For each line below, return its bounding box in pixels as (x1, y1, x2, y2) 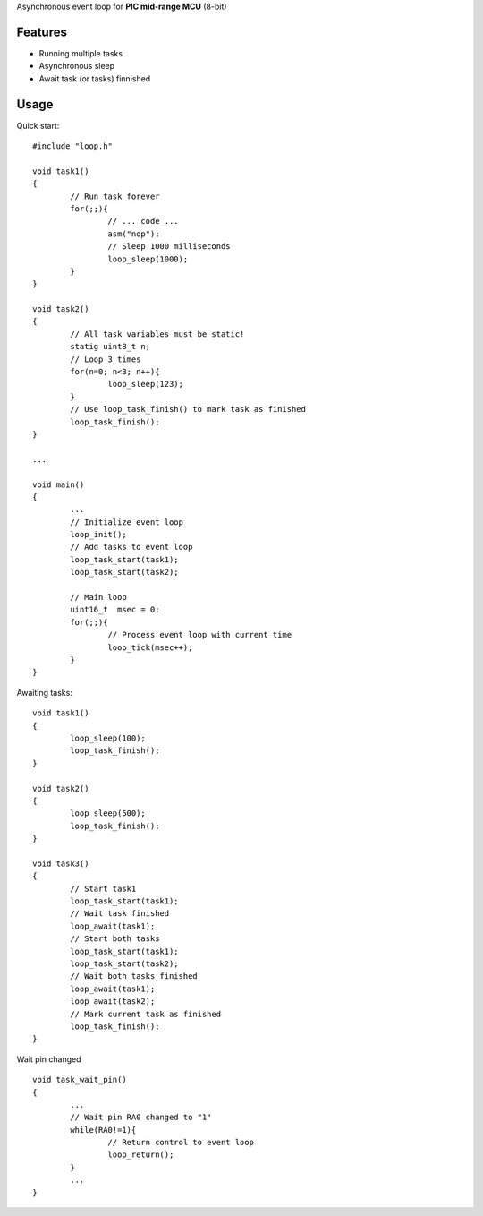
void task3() (32, 858, 89, 869)
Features (16, 24, 67, 39)
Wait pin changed (16, 1053, 81, 1065)
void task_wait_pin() (32, 1075, 127, 1085)
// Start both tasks (70, 934, 160, 944)
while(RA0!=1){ (70, 1125, 137, 1135)
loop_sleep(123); (107, 379, 183, 390)
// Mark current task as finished (70, 1008, 222, 1019)
